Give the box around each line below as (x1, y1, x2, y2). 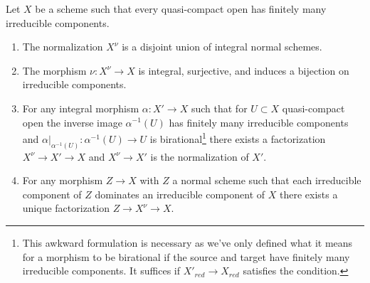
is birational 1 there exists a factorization (149, 129, 326, 146)
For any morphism (22, 173, 103, 188)
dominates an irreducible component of (95, 186, 265, 201)
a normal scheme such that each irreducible (172, 173, 361, 188)
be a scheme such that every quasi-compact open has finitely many (35, 1, 327, 16)
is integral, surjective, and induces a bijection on (138, 63, 349, 78)
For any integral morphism (22, 100, 139, 115)
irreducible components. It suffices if (22, 263, 180, 278)
